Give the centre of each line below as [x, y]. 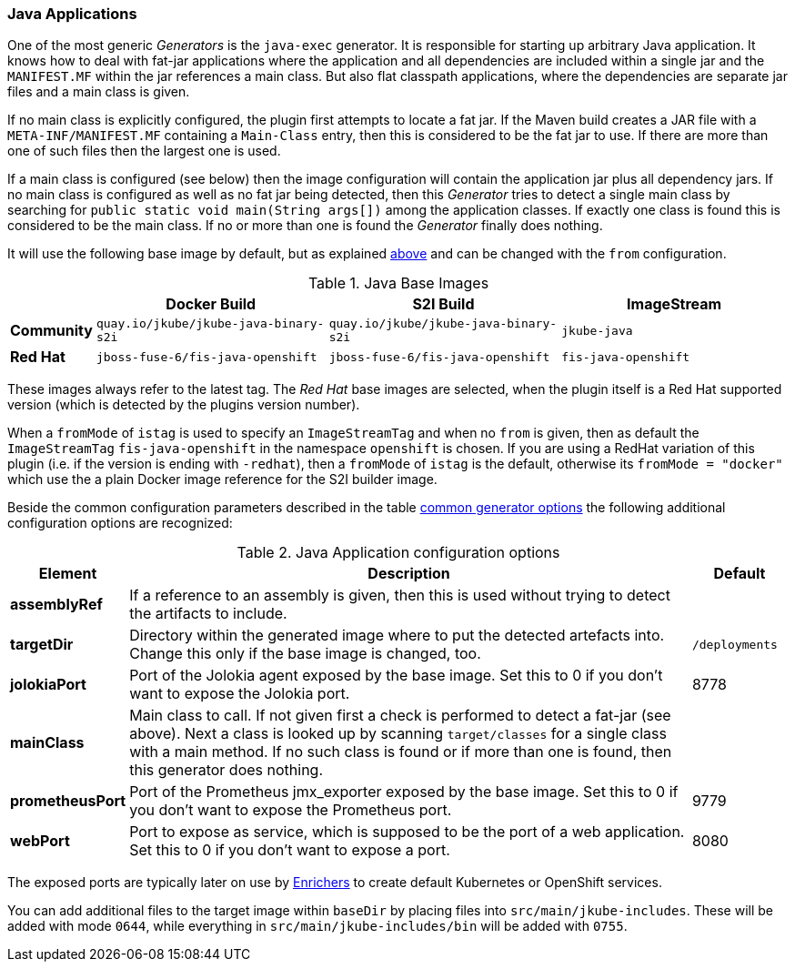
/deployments [735, 644]
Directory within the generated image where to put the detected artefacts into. [397, 636]
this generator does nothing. [226, 770]
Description [409, 574]
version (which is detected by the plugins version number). [184, 405]
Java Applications [72, 14]
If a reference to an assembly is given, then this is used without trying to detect [400, 596]
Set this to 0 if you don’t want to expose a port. [290, 850]
